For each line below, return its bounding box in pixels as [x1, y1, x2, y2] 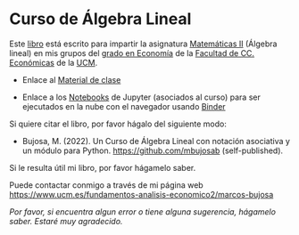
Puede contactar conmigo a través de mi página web [9, 179, 203, 190]
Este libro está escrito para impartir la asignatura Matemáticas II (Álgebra [9, 38, 278, 49]
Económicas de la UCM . [9, 57, 98, 68]
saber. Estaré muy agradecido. [9, 215, 123, 226]
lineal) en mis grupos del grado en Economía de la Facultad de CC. [9, 47, 255, 58]
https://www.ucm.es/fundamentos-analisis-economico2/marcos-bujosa [9, 189, 274, 199]
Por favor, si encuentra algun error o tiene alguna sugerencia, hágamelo [9, 206, 277, 217]
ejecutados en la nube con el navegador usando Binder [21, 101, 226, 111]
